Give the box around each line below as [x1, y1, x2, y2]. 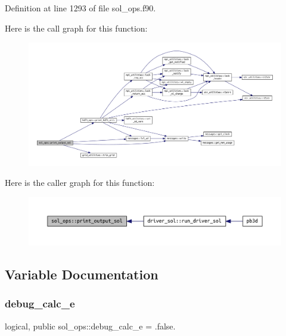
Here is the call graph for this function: [5, 21, 148, 34]
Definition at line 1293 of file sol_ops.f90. [5, 2, 156, 14]
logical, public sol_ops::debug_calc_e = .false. [5, 319, 176, 332]
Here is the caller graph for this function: [5, 176, 155, 189]
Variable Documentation [5, 265, 158, 283]
